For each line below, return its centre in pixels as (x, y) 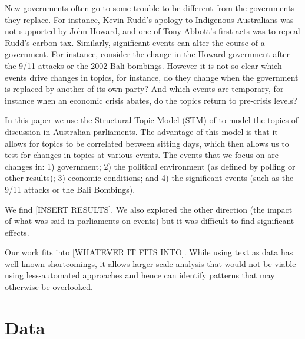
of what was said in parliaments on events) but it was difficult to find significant (150, 221)
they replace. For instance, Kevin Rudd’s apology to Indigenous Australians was (149, 19)
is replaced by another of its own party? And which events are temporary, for (144, 89)
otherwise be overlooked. (49, 287)
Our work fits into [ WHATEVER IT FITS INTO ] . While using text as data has (149, 252)
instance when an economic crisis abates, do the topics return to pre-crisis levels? (151, 100)
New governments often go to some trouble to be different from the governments (150, 8)
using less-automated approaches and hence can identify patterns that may (140, 275)
